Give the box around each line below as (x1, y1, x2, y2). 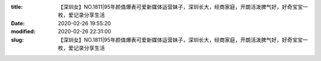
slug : (11, 36, 24, 43)
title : (11, 4, 23, 10)
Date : (11, 19, 25, 26)
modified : (11, 28, 36, 35)
